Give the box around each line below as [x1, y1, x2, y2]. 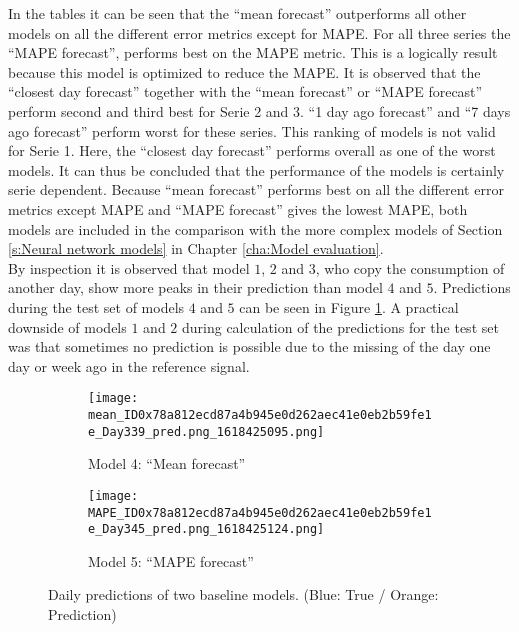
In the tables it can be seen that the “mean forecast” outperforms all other [8, 3, 467, 23]
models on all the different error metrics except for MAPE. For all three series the [8, 22, 511, 43]
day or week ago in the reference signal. [8, 355, 250, 376]
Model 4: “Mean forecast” [88, 453, 246, 474]
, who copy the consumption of [315, 257, 505, 278]
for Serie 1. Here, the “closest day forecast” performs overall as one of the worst [8, 140, 496, 161]
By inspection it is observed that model [8, 257, 250, 278]
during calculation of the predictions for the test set [182, 316, 499, 337]
